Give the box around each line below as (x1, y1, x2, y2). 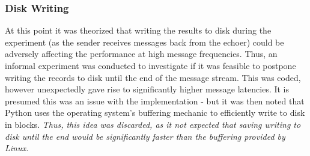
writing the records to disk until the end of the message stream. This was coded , (5, 71, 301, 83)
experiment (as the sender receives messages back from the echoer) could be (5, 35, 284, 48)
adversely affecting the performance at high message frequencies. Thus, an (5, 47, 278, 60)
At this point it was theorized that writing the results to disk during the (5, 24, 272, 37)
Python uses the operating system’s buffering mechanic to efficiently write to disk (5, 106, 305, 119)
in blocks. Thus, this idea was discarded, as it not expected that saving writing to (5, 118, 301, 130)
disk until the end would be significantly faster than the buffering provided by (5, 130, 285, 142)
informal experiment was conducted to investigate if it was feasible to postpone (5, 59, 296, 71)
